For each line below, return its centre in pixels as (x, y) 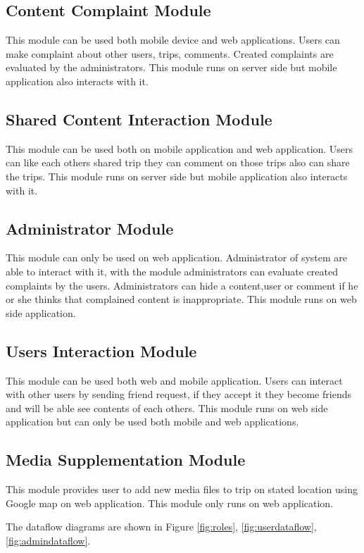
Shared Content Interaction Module (139, 119)
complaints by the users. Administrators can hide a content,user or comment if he (182, 285)
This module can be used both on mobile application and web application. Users (180, 148)
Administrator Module (90, 228)
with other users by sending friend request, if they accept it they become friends (178, 394)
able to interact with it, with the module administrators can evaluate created (172, 271)
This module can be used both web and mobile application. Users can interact (174, 380)
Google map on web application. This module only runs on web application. (170, 503)
